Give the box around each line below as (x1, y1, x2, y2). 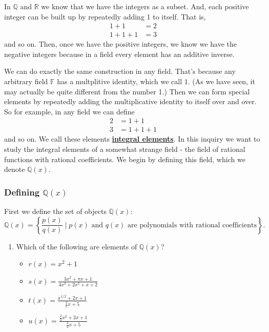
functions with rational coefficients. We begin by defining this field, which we (4, 153, 245, 164)
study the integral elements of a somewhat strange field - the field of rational (4, 144, 245, 154)
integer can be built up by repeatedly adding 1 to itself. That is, (4, 11, 206, 22)
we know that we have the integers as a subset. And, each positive (41, 1, 249, 11)
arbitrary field (4, 76, 48, 87)
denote (4, 164, 25, 174)
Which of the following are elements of (16, 241, 137, 251)
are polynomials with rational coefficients (128, 221, 257, 229)
